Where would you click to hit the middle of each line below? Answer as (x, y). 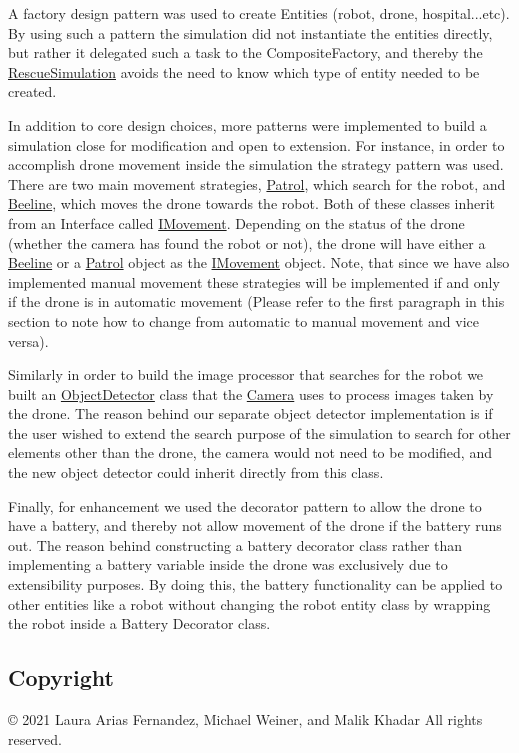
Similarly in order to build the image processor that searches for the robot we (246, 374)
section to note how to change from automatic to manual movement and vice (244, 320)
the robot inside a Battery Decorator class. (139, 623)
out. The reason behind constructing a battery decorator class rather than (235, 544)
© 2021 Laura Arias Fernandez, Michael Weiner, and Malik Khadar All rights (245, 719)
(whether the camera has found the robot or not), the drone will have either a (247, 242)
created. (32, 91)
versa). (28, 340)
